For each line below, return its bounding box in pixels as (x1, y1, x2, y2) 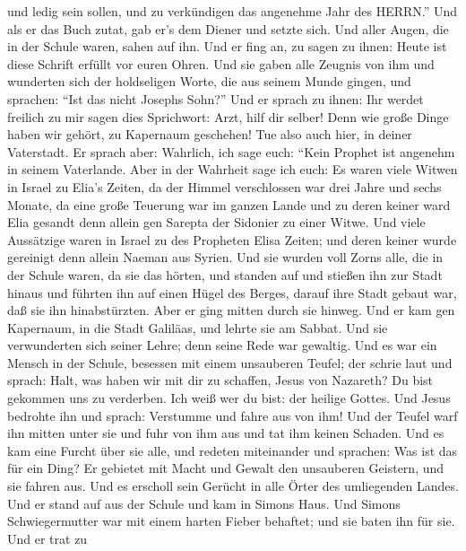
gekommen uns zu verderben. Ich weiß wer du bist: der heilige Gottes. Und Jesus (7, 389, 451, 407)
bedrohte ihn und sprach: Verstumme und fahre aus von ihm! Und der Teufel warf (7, 406, 458, 424)
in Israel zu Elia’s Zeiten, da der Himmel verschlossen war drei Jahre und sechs (7, 177, 442, 196)
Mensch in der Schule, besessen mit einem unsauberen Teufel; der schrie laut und (7, 353, 453, 372)
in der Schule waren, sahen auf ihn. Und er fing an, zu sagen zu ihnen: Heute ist (7, 37, 447, 56)
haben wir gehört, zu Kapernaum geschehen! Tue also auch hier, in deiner (7, 125, 412, 144)
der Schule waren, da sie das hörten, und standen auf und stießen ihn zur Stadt (7, 265, 443, 284)
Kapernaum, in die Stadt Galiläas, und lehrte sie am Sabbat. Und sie (7, 318, 388, 337)
